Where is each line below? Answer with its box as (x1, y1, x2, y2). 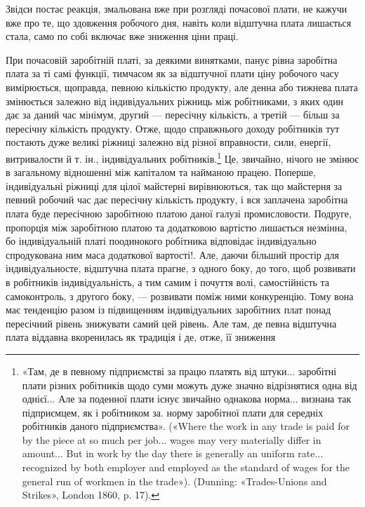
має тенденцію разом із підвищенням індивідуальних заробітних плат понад (6, 302, 331, 317)
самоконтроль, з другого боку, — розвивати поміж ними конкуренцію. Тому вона (6, 288, 354, 303)
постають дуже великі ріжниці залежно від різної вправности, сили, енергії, (6, 135, 331, 149)
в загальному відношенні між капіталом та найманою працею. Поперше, (6, 165, 316, 180)
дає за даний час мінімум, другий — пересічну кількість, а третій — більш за (6, 107, 340, 122)
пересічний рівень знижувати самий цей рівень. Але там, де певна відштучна (6, 316, 337, 330)
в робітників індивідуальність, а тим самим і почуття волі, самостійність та (6, 274, 330, 289)
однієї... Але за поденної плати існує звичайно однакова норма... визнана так (22, 391, 352, 406)
